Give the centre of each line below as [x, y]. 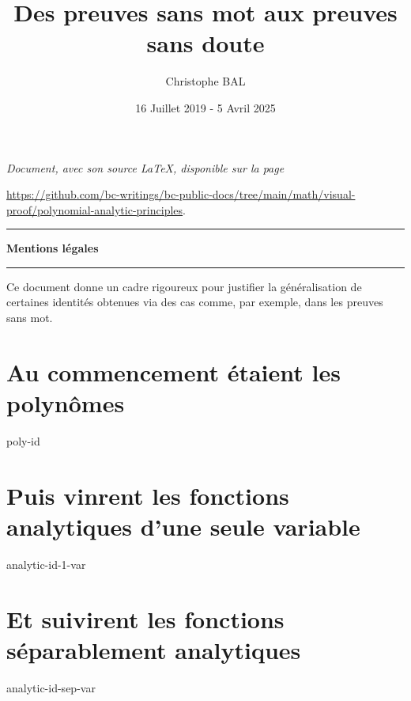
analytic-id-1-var [46, 564]
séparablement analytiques [154, 649]
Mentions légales [53, 248]
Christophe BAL [205, 81]
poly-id [23, 440]
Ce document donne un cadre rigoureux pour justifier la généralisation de [184, 286]
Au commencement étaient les [173, 371]
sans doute [205, 43]
